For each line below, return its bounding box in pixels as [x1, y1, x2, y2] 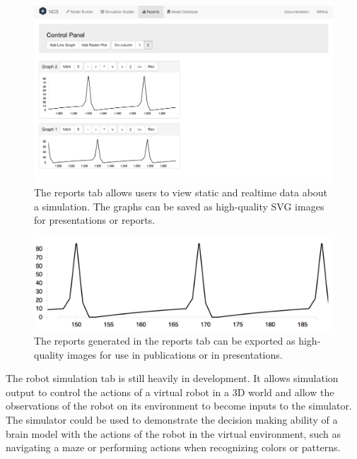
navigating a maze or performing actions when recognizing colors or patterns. [6, 440, 341, 455]
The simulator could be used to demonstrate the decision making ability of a [6, 412, 338, 427]
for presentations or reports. [34, 213, 156, 227]
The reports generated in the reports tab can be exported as [34, 333, 295, 347]
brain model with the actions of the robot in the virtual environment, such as [6, 426, 341, 441]
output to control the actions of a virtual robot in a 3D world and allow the [6, 384, 334, 399]
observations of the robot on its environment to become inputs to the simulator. [6, 398, 352, 413]
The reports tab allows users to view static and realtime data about [34, 185, 328, 200]
